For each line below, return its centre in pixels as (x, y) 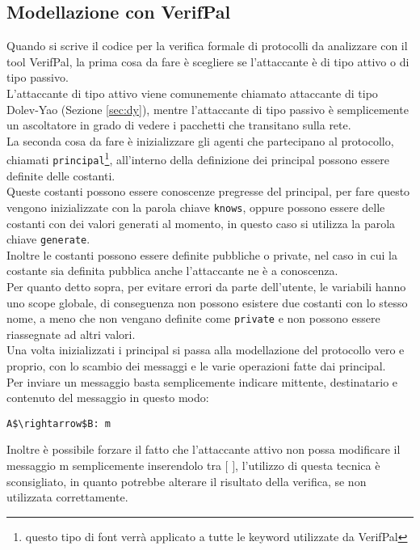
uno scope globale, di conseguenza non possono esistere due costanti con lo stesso (207, 302)
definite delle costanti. (61, 175)
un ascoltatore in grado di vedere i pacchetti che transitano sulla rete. (179, 125)
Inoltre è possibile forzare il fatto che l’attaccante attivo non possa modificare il (204, 449)
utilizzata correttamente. (67, 497)
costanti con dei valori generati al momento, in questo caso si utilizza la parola (201, 223)
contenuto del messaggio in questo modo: (108, 398)
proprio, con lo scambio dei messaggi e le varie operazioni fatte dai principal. (196, 365)
